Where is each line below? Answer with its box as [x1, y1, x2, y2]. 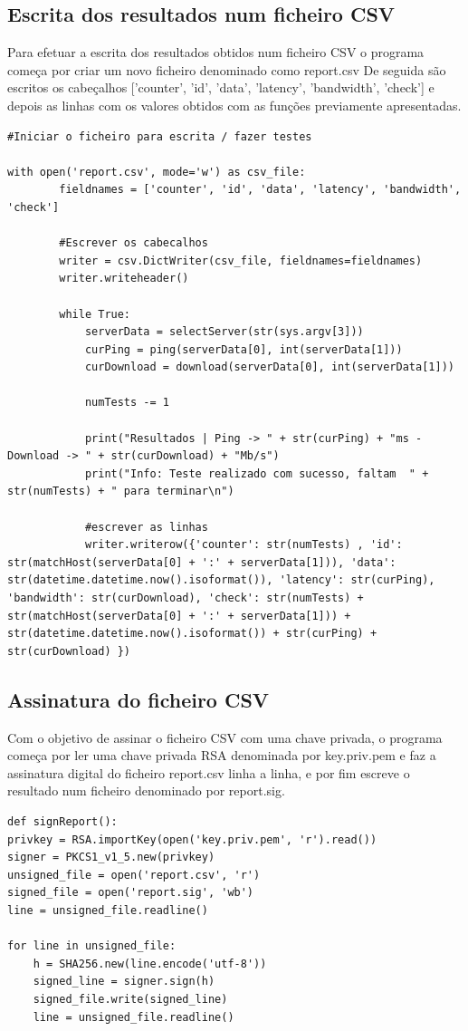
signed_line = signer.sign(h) [33, 975, 215, 988]
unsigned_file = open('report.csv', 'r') [7, 868, 261, 882]
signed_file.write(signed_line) [33, 992, 228, 1006]
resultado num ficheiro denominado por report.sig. [7, 781, 285, 800]
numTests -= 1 [84, 396, 169, 410]
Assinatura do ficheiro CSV [7, 685, 270, 713]
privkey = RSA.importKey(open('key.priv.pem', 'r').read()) [7, 833, 377, 846]
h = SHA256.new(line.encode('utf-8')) [33, 957, 267, 970]
